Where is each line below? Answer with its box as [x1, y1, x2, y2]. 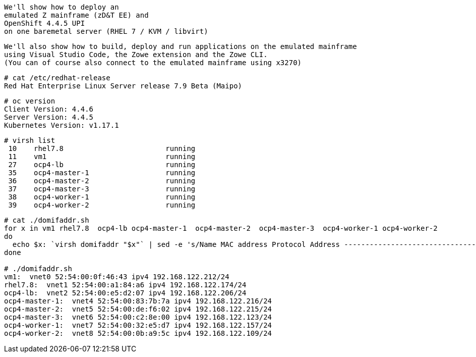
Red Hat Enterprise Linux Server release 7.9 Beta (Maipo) [4, 82, 243, 90]
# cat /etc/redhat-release [4, 74, 110, 82]
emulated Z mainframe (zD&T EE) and [4, 11, 149, 19]
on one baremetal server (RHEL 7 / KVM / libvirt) [4, 27, 208, 35]
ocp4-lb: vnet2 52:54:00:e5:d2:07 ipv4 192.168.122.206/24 [4, 289, 247, 297]
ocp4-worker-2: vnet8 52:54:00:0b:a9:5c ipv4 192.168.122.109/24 [4, 329, 272, 337]
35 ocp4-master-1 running [8, 169, 196, 177]
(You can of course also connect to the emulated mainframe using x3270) [4, 59, 302, 67]
